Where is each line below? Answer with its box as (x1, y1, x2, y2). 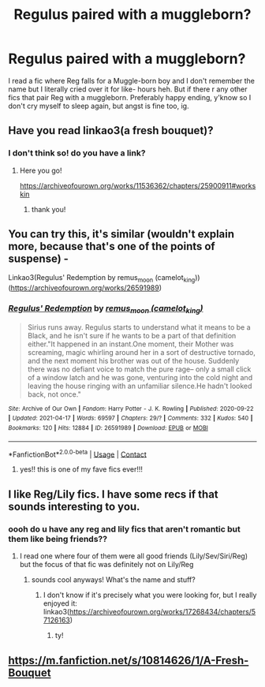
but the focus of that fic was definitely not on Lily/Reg (19, 560, 194, 569)
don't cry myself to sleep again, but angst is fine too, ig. (8, 101, 189, 110)
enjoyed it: (43, 599, 77, 608)
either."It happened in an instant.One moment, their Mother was (27, 339, 234, 349)
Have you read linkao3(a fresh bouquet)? (8, 124, 214, 137)
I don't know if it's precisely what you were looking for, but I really (43, 590, 257, 600)
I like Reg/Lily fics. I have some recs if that (8, 487, 218, 501)
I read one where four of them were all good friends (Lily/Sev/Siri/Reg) (19, 551, 248, 561)
